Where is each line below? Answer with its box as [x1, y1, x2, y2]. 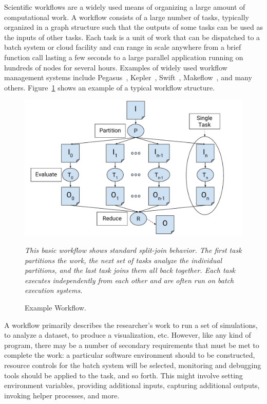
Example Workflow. [25, 302, 86, 313]
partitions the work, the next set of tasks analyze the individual [25, 254, 222, 265]
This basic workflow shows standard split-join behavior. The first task [25, 245, 242, 255]
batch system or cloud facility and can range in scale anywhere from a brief [4, 42, 241, 52]
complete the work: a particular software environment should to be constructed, [4, 350, 255, 360]
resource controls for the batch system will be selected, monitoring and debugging [4, 360, 261, 371]
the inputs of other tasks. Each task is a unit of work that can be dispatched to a [4, 31, 260, 42]
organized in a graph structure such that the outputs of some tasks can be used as [4, 22, 263, 32]
